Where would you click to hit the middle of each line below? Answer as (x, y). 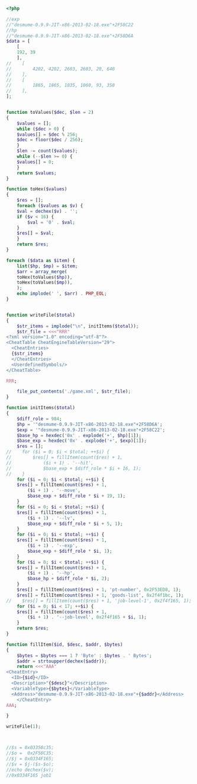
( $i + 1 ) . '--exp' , (53, 546)
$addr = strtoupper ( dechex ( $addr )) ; (62, 661)
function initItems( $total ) (41, 408)
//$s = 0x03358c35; (30, 748)
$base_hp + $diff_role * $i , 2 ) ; (69, 579)
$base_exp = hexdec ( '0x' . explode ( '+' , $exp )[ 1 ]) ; (82, 441)
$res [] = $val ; (35, 233)
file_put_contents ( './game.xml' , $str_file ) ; (74, 391)
